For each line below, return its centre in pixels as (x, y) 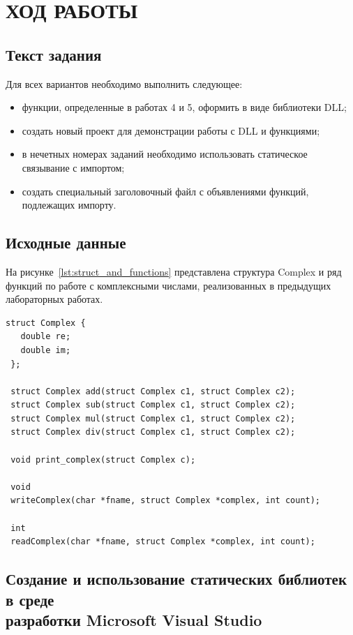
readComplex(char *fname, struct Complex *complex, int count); (163, 542)
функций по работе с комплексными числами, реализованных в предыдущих (168, 285)
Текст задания (54, 54)
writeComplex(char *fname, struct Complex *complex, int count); (166, 501)
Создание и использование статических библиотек (176, 579)
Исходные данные (66, 242)
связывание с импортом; (73, 167)
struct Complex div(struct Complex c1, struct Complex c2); (153, 432)
